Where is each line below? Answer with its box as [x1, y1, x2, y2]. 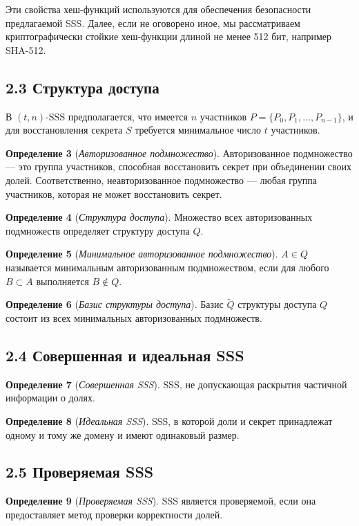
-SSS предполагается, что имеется [46, 109, 188, 123]
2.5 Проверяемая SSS [6, 461, 154, 482]
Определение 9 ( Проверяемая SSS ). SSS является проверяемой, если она [6, 493, 316, 508]
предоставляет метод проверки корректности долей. [6, 507, 223, 521]
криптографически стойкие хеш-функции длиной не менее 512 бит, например [6, 29, 332, 44]
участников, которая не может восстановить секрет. [6, 186, 222, 201]
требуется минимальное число [135, 123, 262, 137]
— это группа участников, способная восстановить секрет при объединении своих [6, 159, 352, 174]
